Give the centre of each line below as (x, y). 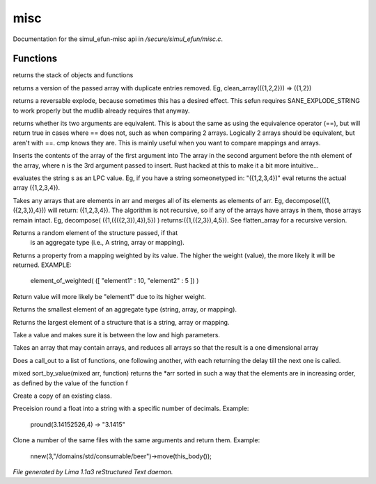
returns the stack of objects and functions (73, 75)
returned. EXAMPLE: (42, 265)
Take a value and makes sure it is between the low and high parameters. (117, 335)
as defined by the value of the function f (70, 383)
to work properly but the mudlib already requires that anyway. (102, 111)
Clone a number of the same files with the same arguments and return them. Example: (136, 440)
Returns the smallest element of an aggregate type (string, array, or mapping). (125, 309)
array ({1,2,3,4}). (37, 188)
